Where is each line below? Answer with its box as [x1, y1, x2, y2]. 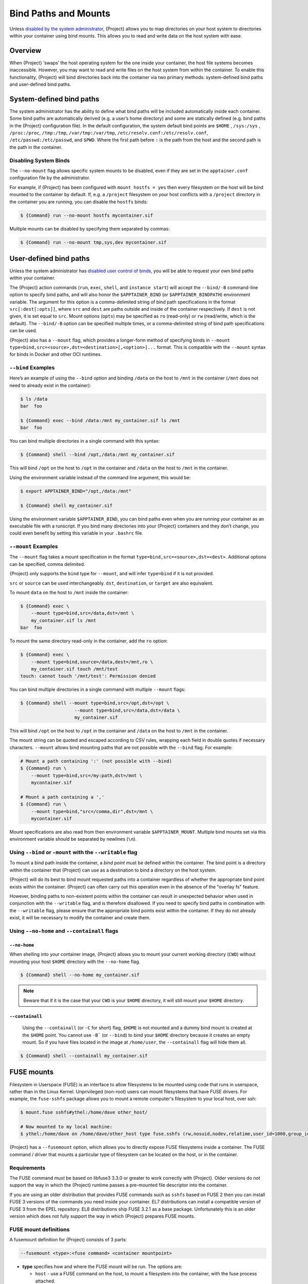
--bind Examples [9, 364, 55, 371]
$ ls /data [20, 396, 48, 402]
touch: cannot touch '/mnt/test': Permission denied [20, 673, 156, 679]
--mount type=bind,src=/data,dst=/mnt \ [31, 610, 134, 616]
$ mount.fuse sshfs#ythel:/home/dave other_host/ [20, 1109, 148, 1116]
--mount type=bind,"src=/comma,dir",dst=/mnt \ [31, 808, 153, 814]
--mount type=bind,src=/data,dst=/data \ [74, 707, 180, 713]
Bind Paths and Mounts [9, 8, 110, 19]
